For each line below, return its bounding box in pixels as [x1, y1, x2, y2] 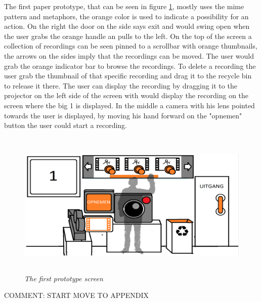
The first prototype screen [24, 273, 103, 283]
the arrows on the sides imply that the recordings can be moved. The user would [4, 50, 254, 61]
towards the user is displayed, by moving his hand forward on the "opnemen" [4, 110, 242, 120]
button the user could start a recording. [4, 120, 127, 131]
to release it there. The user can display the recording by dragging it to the [4, 80, 237, 91]
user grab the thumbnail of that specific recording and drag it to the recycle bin [4, 70, 252, 81]
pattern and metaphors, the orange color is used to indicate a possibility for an [4, 11, 249, 21]
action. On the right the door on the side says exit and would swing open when [4, 21, 250, 31]
